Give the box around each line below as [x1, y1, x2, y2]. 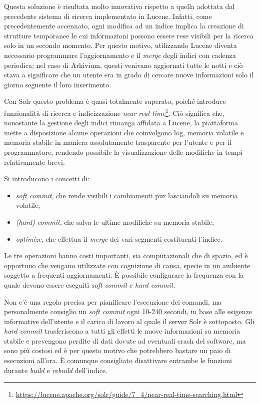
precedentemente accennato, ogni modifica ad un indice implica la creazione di [4, 20, 244, 31]
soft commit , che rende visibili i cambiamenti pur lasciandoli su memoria [15, 190, 238, 200]
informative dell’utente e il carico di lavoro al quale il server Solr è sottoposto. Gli [4, 316, 255, 326]
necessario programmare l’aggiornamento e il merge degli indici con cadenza [4, 49, 236, 60]
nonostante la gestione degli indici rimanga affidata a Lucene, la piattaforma [4, 117, 238, 128]
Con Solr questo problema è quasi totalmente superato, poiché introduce [4, 96, 226, 106]
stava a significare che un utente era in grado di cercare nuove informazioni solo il [4, 69, 254, 80]
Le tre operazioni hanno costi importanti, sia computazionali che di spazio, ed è [4, 250, 248, 261]
